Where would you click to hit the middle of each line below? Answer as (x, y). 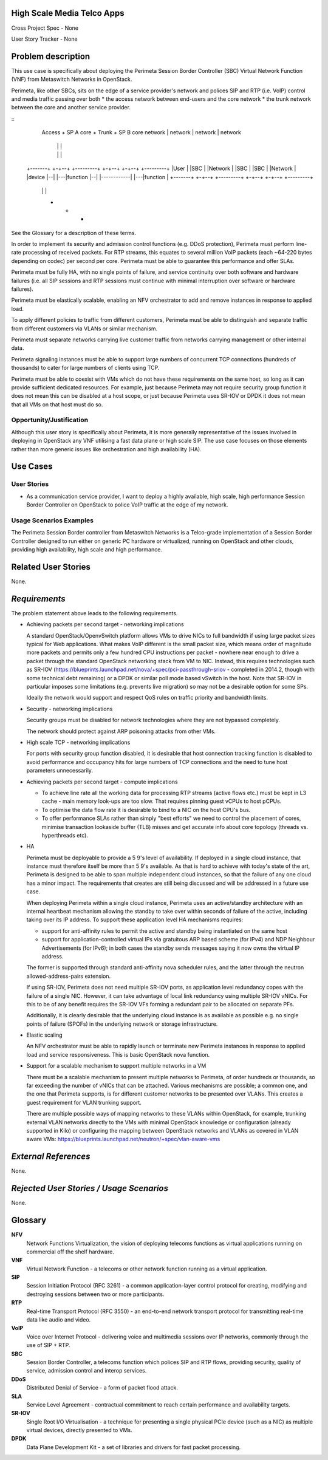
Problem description (51, 56)
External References (51, 1157)
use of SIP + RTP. (48, 1345)
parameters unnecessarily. (60, 771)
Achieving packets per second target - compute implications (102, 782)
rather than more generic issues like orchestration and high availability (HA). (106, 449)
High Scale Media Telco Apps (68, 13)
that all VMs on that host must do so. (57, 404)
